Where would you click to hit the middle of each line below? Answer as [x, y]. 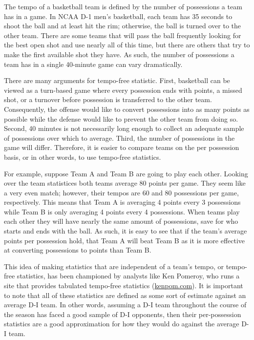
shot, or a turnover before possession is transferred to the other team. [108, 99]
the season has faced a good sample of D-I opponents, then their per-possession [123, 314]
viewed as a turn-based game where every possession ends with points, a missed [123, 90]
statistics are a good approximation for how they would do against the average [122, 324]
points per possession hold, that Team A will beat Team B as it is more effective [125, 240]
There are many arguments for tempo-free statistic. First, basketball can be [117, 80]
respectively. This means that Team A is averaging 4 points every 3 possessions [122, 202]
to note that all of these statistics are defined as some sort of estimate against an [125, 295]
